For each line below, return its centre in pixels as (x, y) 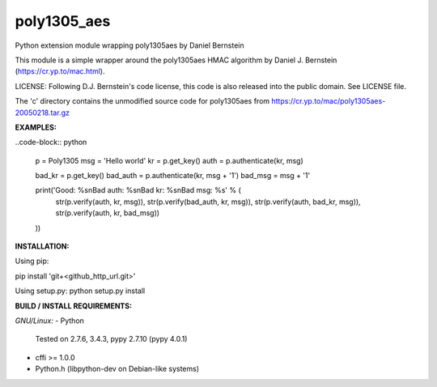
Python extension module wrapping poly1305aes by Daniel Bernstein (129, 45)
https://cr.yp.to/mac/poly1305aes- (329, 101)
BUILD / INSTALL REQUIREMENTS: (74, 306)
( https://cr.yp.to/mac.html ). (60, 71)
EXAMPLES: (36, 127)
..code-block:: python (51, 142)
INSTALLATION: (42, 246)
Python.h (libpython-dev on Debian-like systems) (117, 369)
